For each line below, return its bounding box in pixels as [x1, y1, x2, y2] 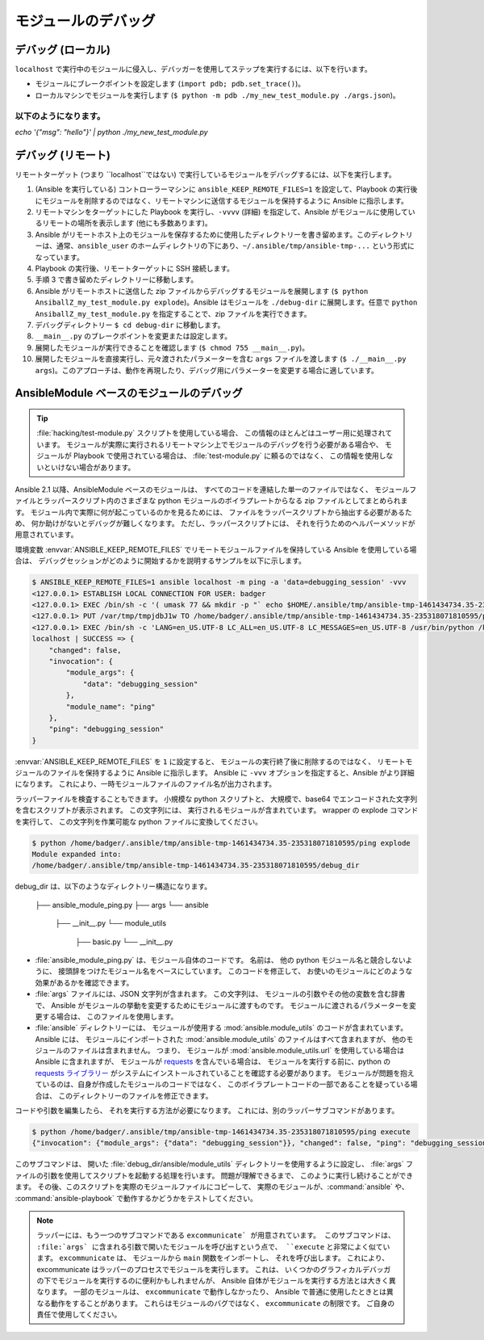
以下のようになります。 [15, 110, 106, 121]
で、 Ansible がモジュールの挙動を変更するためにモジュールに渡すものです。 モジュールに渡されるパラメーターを [35, 1000, 410, 1010]
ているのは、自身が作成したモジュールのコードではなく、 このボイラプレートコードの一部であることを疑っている [35, 1079, 411, 1090]
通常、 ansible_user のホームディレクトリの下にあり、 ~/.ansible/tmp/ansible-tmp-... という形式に [56, 241, 415, 250]
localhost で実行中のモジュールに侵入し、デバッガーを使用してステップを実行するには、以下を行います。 [15, 65, 372, 74]
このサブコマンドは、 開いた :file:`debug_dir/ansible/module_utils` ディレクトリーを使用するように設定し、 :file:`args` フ [15, 1159, 413, 1169]
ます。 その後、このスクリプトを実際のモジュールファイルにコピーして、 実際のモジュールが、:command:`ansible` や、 [15, 1182, 409, 1191]
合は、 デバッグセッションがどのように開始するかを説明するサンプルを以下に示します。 [15, 556, 307, 565]
